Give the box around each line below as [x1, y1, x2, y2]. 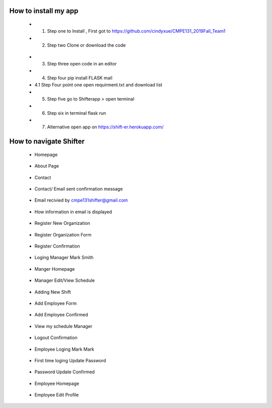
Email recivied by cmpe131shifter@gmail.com [34, 197, 128, 203]
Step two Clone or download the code [47, 42, 126, 48]
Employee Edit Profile [34, 392, 79, 398]
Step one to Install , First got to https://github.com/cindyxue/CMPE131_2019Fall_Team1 [47, 28, 226, 34]
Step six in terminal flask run [47, 110, 106, 116]
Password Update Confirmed [34, 369, 95, 375]
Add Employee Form [34, 300, 77, 306]
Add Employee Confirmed [34, 312, 88, 318]
